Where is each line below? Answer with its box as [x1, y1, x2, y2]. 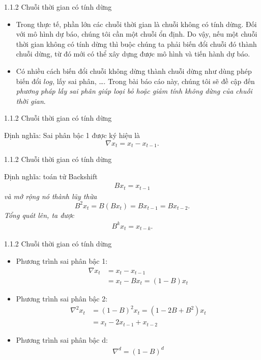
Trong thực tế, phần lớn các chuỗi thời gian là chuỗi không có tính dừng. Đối [16, 18, 257, 29]
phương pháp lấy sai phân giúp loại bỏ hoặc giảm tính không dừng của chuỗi [16, 86, 252, 96]
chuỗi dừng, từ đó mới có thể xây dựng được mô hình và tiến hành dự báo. [16, 48, 250, 59]
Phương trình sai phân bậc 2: [16, 293, 108, 304]
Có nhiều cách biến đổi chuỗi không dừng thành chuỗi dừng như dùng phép [16, 65, 252, 76]
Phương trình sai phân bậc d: [16, 334, 108, 345]
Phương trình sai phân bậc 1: [16, 255, 108, 266]
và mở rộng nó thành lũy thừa [4, 190, 97, 201]
